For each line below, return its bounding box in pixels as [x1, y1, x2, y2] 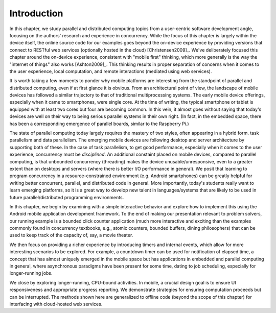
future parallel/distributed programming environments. [9, 194, 124, 200]
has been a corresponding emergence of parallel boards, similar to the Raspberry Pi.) [9, 121, 189, 127]
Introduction [9, 8, 63, 19]
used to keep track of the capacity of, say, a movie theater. [9, 232, 133, 238]
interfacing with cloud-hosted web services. [9, 301, 103, 307]
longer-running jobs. [9, 270, 53, 276]
